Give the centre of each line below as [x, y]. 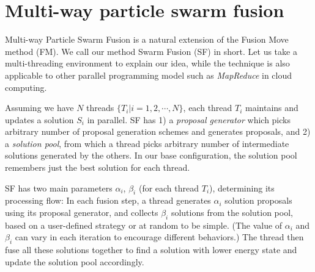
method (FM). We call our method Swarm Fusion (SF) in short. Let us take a [151, 51]
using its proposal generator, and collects [82, 213]
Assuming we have [39, 108]
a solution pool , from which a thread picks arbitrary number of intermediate [147, 143]
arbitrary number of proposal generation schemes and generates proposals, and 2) [158, 131]
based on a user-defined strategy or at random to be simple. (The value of [144, 225]
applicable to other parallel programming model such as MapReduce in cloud [149, 75]
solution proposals [258, 200]
